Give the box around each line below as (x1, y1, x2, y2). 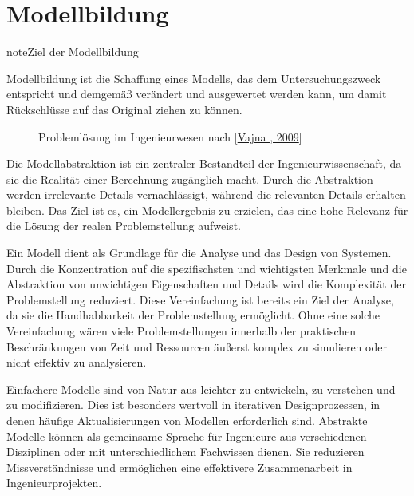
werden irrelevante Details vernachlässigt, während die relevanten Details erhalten (6, 186, 406, 203)
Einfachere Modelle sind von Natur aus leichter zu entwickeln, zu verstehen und (6, 380, 396, 397)
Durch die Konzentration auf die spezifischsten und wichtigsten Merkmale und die (6, 260, 407, 276)
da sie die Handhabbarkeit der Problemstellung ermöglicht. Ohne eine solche (6, 307, 380, 323)
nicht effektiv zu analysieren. (6, 354, 147, 371)
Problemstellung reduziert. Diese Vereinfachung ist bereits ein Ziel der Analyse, (6, 291, 394, 308)
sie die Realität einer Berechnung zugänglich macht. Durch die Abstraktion (6, 170, 373, 187)
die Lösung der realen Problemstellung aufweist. (6, 217, 241, 234)
